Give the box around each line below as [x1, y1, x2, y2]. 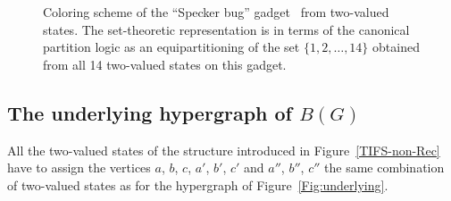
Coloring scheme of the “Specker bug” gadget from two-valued [43, 3, 389, 21]
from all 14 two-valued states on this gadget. [43, 54, 287, 73]
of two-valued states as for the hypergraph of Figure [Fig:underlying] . [7, 175, 388, 194]
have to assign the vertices [7, 158, 151, 177]
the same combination [324, 158, 445, 177]
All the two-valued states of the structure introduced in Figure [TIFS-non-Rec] [7, 140, 440, 159]
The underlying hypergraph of [7, 98, 292, 126]
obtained [372, 38, 420, 56]
